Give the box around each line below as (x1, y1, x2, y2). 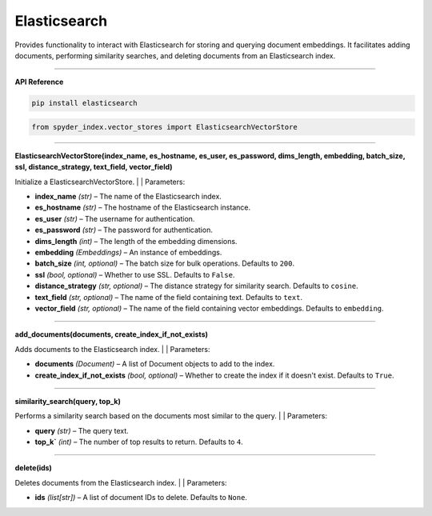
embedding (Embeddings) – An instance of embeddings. (34, 248, 222, 257)
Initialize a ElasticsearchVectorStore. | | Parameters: (14, 177, 186, 186)
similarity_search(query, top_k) (14, 396, 122, 406)
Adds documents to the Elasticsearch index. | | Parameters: (14, 344, 210, 354)
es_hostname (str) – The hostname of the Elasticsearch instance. (34, 202, 251, 212)
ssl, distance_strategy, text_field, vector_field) (14, 162, 173, 172)
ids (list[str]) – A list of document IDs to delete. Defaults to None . (34, 493, 248, 502)
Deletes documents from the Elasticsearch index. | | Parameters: (14, 478, 227, 487)
